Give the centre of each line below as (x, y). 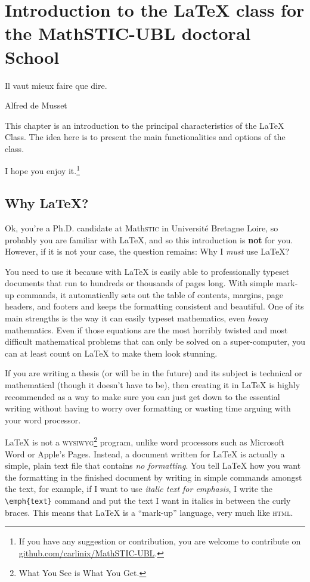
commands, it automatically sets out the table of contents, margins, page (150, 294)
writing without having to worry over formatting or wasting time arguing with (148, 408)
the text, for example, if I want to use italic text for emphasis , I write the (139, 489)
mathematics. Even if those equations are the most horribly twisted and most (146, 329)
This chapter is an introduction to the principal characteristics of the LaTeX (145, 125)
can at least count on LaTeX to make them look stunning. (111, 353)
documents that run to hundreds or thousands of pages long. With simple (139, 283)
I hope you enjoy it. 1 (43, 170)
